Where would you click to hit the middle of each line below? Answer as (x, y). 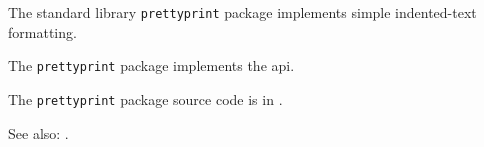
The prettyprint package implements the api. (151, 65)
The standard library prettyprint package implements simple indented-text (242, 12)
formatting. (42, 31)
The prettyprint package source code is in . (145, 98)
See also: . (38, 132)
